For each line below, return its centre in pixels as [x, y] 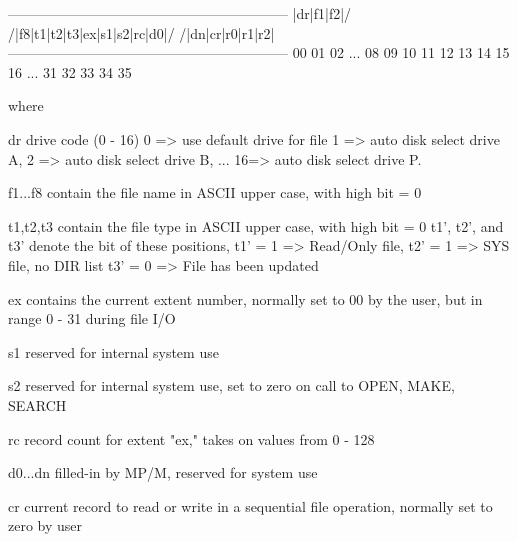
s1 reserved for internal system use [113, 351]
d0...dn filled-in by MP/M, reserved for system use [163, 472]
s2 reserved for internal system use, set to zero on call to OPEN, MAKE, [231, 385]
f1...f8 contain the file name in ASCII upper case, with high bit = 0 [215, 192]
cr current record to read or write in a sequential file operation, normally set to [250, 505]
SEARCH [37, 404]
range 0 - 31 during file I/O [92, 318]
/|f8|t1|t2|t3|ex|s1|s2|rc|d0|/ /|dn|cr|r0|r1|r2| [141, 32]
